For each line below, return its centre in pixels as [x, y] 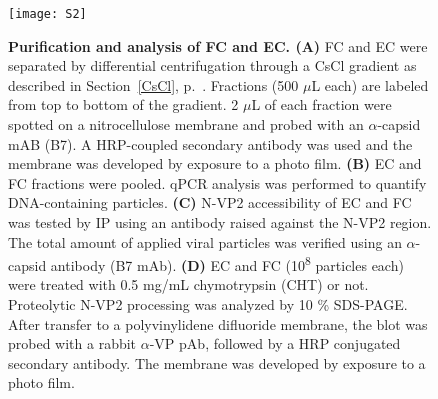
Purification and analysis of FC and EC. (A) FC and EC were [218, 45]
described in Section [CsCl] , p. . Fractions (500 [153, 84]
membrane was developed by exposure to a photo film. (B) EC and [215, 163]
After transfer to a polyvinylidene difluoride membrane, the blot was [218, 323]
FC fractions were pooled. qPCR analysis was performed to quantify [217, 182]
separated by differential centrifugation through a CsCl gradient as [212, 65]
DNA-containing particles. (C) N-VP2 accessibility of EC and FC [210, 202]
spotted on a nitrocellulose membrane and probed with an [186, 124]
